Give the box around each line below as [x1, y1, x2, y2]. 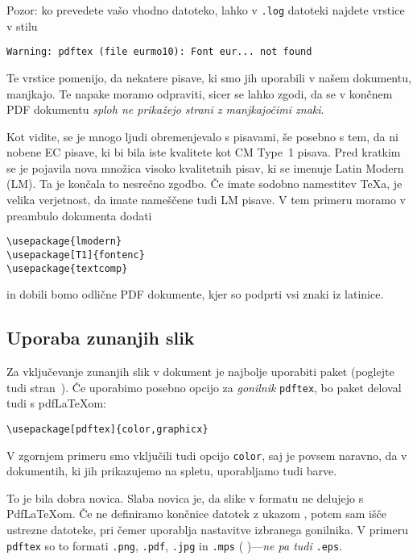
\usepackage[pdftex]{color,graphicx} [6, 423, 208, 435]
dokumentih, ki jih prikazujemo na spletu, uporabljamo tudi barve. [6, 462, 337, 479]
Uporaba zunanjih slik [6, 325, 195, 350]
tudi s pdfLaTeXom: [6, 395, 106, 412]
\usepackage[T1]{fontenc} [6, 249, 145, 261]
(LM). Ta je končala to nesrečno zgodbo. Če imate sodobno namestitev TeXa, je [6, 175, 403, 192]
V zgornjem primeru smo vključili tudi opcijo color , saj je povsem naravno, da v [6, 446, 407, 463]
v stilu [6, 17, 38, 34]
